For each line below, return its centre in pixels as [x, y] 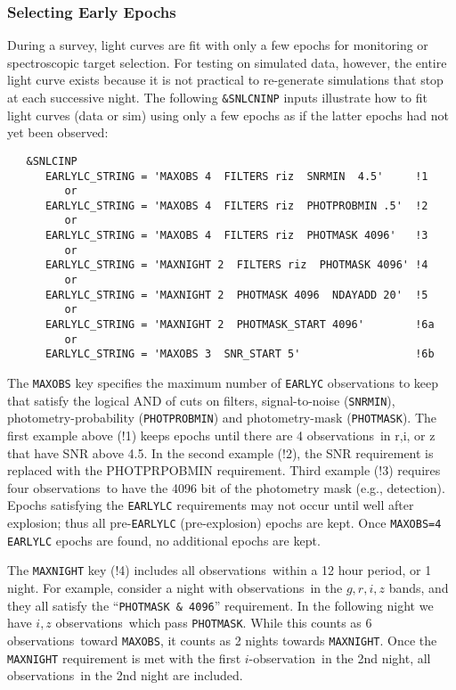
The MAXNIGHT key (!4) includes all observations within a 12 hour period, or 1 [220, 570]
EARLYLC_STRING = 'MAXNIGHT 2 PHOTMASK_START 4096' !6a [240, 325]
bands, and [419, 587]
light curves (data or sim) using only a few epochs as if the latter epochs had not [228, 115]
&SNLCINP [52, 161]
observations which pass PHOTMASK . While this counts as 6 [214, 623]
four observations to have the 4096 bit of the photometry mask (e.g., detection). [226, 487]
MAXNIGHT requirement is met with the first [124, 657]
